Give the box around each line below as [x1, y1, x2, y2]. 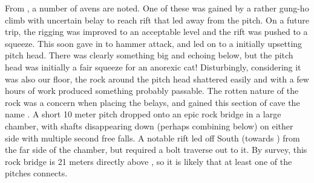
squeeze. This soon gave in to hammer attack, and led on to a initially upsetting [5, 37, 303, 49]
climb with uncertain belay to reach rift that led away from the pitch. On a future [5, 13, 310, 26]
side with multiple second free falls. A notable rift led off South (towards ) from [5, 131, 300, 144]
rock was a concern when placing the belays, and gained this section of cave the [5, 96, 300, 108]
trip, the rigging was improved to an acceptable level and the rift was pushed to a [5, 25, 308, 38]
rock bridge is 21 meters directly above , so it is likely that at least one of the [5, 155, 292, 167]
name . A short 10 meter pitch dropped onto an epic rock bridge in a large [5, 108, 281, 120]
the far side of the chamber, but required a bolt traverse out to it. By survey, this [5, 143, 307, 156]
